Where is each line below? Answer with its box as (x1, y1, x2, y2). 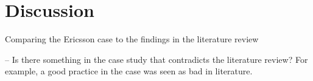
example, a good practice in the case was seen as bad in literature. (5, 65, 253, 77)
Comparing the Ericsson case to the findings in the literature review (5, 33, 259, 45)
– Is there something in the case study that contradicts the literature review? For (5, 53, 308, 65)
